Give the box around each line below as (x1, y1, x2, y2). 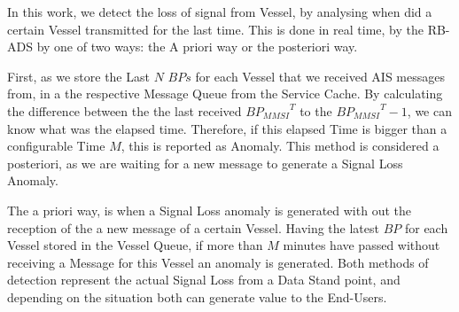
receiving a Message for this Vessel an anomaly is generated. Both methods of (7, 253, 429, 271)
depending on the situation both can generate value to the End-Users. (7, 287, 387, 306)
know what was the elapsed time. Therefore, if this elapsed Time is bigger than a (7, 119, 447, 137)
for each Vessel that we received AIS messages (195, 66, 445, 85)
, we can (407, 101, 452, 120)
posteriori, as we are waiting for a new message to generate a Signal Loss (7, 153, 403, 172)
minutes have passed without (283, 236, 440, 254)
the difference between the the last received (7, 101, 242, 120)
